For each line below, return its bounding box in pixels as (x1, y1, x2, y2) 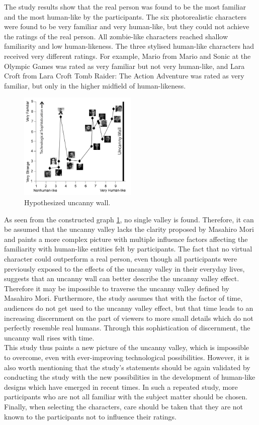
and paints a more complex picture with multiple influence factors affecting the (4, 233, 248, 244)
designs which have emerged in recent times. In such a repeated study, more (4, 381, 238, 392)
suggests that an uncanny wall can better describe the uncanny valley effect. (4, 273, 239, 284)
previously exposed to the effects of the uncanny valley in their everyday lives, (4, 263, 245, 274)
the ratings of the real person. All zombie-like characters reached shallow (4, 31, 228, 41)
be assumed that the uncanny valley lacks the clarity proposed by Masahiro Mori (4, 224, 254, 234)
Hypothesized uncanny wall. (24, 197, 111, 208)
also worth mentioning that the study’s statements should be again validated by (4, 362, 250, 372)
